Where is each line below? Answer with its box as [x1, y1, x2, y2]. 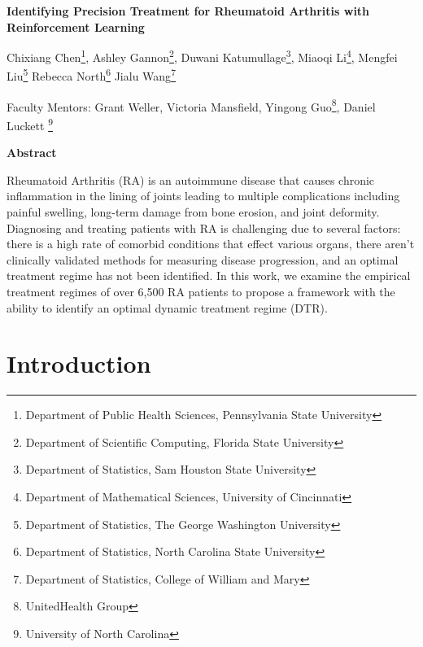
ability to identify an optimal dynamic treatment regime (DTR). [7, 299, 328, 316]
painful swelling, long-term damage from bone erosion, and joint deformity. [7, 203, 380, 220]
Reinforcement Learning [7, 18, 145, 35]
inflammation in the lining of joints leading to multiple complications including [7, 187, 400, 204]
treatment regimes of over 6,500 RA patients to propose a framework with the [7, 282, 395, 299]
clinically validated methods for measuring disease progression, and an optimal [7, 251, 399, 268]
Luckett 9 [7, 114, 53, 133]
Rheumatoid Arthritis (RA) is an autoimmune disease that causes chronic [7, 171, 375, 188]
